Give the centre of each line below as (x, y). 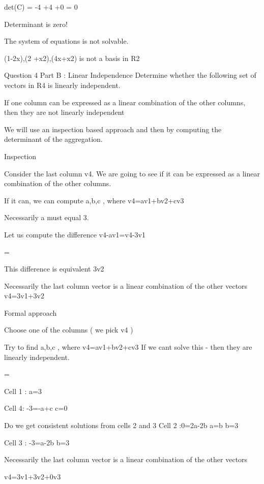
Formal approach (31, 312)
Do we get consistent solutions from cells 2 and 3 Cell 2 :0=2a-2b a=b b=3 (121, 425)
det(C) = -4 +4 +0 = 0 (41, 7)
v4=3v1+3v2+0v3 (33, 476)
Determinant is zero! (36, 24)
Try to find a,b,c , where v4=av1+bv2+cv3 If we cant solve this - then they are (128, 347)
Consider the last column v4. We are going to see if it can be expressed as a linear (132, 173)
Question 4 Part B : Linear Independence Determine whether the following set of (130, 75)
